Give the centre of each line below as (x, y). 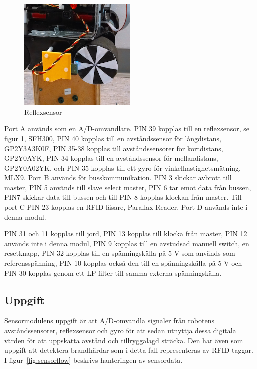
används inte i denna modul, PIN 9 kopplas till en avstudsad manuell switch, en (127, 243)
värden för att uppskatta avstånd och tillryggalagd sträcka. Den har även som (124, 340)
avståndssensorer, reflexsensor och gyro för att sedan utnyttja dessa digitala (120, 331)
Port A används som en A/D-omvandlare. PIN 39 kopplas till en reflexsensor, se (127, 128)
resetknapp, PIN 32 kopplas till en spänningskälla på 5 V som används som (120, 253)
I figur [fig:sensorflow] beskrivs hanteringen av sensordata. (93, 360)
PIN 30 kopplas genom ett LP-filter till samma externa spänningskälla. (113, 273)
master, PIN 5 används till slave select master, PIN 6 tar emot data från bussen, (128, 187)
